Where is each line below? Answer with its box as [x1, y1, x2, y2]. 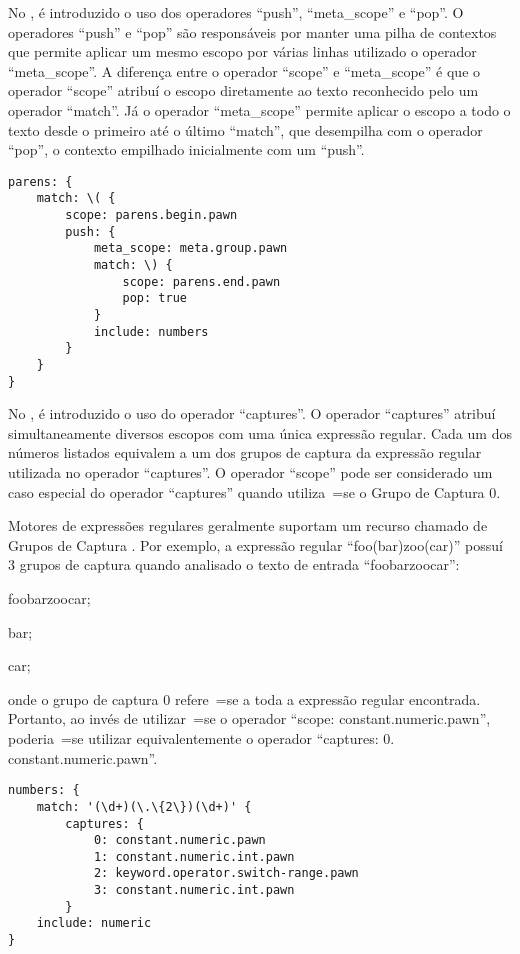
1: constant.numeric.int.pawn [93, 849, 295, 864]
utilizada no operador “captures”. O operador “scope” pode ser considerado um [8, 462, 493, 483]
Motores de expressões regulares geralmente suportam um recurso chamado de [8, 515, 488, 536]
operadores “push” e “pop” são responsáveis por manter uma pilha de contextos [8, 21, 497, 42]
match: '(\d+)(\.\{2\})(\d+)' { [36, 799, 252, 814]
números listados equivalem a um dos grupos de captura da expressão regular [8, 442, 482, 463]
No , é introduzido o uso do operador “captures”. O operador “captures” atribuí [8, 403, 496, 424]
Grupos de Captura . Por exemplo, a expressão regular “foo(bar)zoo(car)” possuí [8, 534, 503, 555]
